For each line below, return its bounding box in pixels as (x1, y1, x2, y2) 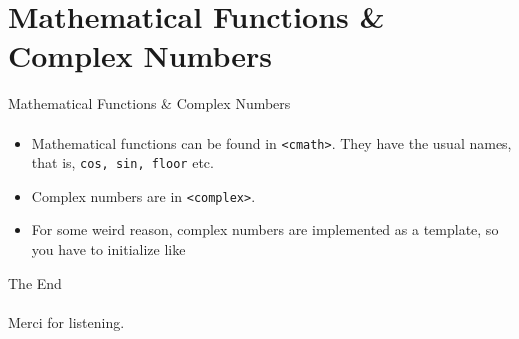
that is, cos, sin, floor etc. (31, 152, 214, 173)
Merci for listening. (8, 311, 125, 332)
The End (8, 272, 62, 293)
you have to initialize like (31, 239, 186, 260)
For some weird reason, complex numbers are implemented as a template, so (31, 219, 499, 240)
